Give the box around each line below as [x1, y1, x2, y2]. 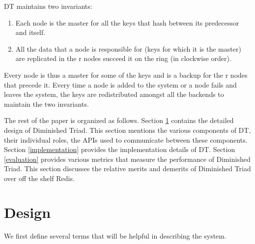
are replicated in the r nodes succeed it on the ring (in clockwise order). [15, 53, 231, 63]
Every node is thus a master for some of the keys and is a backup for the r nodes [4, 69, 248, 80]
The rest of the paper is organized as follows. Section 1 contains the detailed [4, 115, 234, 125]
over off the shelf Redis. [4, 173, 75, 183]
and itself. [15, 27, 46, 37]
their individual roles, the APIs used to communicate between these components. [4, 134, 248, 145]
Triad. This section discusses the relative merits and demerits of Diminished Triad [4, 163, 251, 174]
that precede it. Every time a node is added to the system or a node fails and [4, 79, 237, 90]
